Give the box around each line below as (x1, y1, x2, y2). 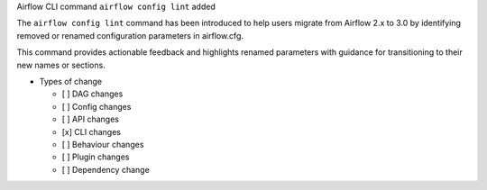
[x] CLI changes (61, 126, 122, 137)
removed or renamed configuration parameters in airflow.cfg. (16, 30, 243, 41)
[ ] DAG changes (61, 88, 124, 99)
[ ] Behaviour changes (61, 139, 144, 149)
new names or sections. (16, 59, 106, 70)
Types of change (39, 76, 103, 86)
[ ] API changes (61, 113, 119, 125)
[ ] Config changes (61, 101, 132, 112)
